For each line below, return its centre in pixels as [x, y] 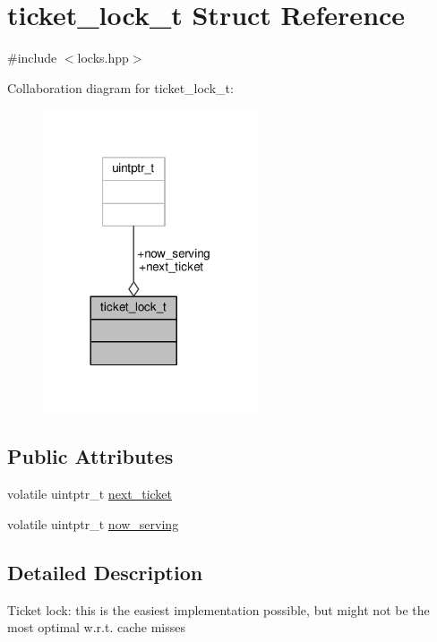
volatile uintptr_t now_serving [93, 523]
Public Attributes [90, 456]
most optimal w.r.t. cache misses [97, 627]
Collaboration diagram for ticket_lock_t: [120, 87]
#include [32, 58]
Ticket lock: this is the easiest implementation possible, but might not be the [218, 609]
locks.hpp [103, 58]
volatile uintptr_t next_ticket [90, 494]
